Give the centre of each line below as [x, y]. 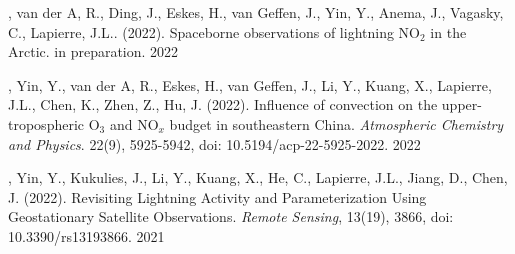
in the [448, 31]
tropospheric [46, 123]
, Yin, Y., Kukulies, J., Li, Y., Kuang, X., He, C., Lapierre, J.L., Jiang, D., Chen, [258, 177]
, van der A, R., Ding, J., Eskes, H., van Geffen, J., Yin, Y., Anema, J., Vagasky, [256, 12]
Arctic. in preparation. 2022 [93, 51]
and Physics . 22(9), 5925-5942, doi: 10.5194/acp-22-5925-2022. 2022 [214, 143]
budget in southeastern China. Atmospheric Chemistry [336, 123]
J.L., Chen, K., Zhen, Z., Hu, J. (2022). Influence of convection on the [223, 104]
